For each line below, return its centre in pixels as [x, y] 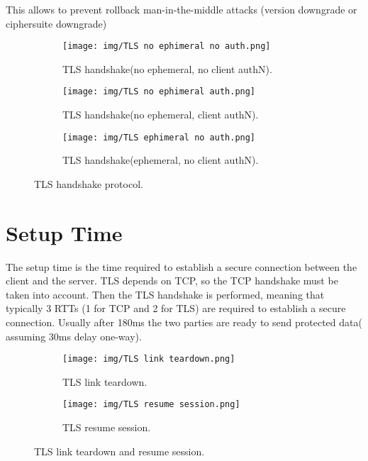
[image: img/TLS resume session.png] [151, 405]
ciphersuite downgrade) [56, 23]
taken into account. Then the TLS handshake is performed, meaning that [165, 294]
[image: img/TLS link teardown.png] [149, 359]
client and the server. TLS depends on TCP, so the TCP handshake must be [172, 281]
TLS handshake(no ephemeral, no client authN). [167, 68]
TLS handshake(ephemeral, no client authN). [161, 160]
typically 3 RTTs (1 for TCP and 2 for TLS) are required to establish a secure [176, 308]
